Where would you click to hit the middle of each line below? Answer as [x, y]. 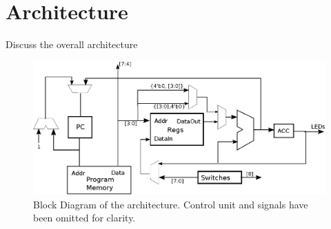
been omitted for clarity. [84, 218]
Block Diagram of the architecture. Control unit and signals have [171, 204]
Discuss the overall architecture [72, 44]
